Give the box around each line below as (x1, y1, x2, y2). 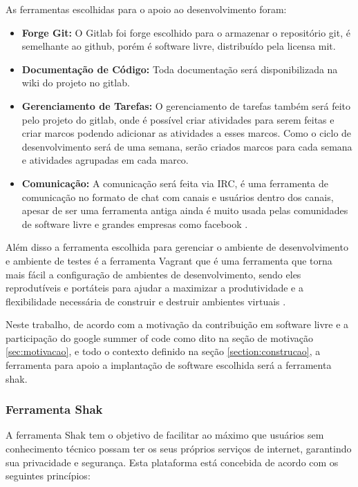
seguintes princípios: (6, 468, 91, 483)
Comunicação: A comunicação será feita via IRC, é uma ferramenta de (21, 175, 328, 190)
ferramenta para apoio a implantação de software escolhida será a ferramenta (6, 358, 332, 372)
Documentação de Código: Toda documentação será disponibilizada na (21, 61, 338, 76)
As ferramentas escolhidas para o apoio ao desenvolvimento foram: (6, 2, 287, 16)
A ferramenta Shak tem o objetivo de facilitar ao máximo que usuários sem (6, 428, 324, 442)
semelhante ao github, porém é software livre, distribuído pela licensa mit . (21, 39, 336, 53)
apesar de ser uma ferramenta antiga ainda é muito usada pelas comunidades (21, 203, 348, 218)
